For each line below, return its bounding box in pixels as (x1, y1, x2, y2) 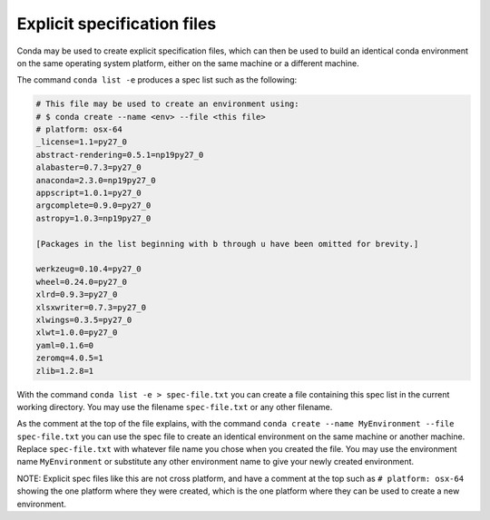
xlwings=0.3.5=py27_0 (35, 314, 132, 325)
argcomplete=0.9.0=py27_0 (35, 201, 152, 211)
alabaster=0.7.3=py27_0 (35, 162, 142, 172)
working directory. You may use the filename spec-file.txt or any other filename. (16, 401, 333, 412)
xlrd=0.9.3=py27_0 (35, 289, 118, 299)
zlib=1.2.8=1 (35, 366, 94, 376)
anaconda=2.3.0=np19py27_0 (35, 175, 156, 185)
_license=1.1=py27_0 (35, 137, 127, 147)
